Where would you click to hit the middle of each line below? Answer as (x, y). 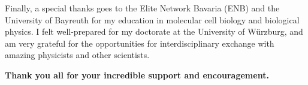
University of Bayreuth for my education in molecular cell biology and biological (152, 19)
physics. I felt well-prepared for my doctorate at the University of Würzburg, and (154, 31)
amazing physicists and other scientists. (77, 55)
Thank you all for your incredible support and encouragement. (137, 75)
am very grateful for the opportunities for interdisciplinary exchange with (140, 43)
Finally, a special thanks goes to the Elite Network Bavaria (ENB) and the (142, 8)
